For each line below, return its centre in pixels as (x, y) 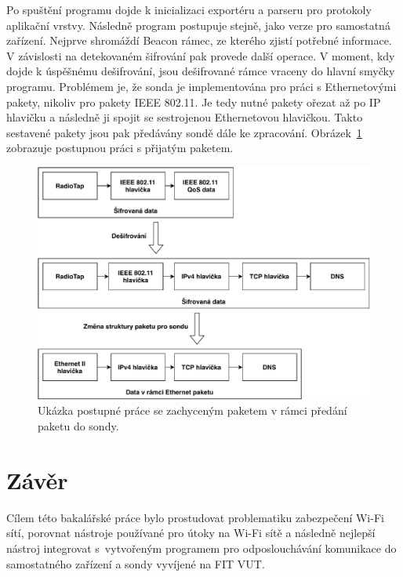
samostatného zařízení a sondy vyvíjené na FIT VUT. (136, 563)
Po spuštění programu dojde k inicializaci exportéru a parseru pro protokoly (189, 9)
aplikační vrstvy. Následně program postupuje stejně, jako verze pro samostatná (198, 25)
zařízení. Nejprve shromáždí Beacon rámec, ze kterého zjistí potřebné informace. (199, 40)
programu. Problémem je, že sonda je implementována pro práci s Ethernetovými (201, 86)
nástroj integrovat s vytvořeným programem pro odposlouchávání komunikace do (201, 548)
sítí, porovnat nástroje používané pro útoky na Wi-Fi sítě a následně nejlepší (191, 533)
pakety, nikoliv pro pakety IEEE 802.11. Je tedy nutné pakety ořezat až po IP (194, 102)
